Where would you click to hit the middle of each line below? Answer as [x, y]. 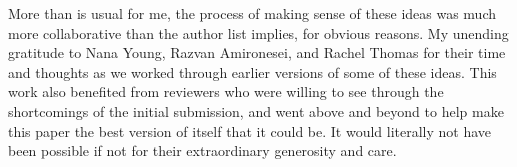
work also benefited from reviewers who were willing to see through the [226, 91]
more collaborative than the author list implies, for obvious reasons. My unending [258, 32]
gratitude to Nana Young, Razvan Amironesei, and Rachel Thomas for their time [257, 52]
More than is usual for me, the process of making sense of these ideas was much [252, 13]
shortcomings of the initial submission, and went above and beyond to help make [256, 110]
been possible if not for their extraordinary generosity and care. [202, 150]
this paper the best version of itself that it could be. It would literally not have [250, 130]
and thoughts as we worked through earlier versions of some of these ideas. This [252, 71]
